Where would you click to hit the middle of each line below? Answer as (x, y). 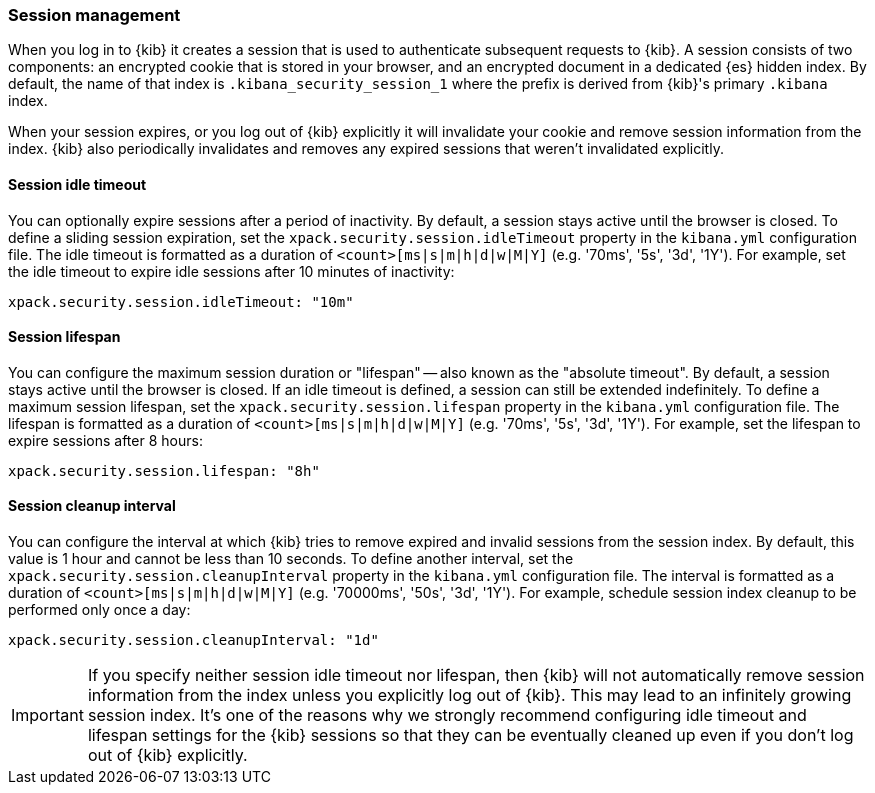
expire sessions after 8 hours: (105, 440)
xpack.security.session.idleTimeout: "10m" (181, 301)
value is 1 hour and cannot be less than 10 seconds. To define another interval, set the (291, 559)
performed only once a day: (99, 610)
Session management (94, 15)
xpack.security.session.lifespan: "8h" (164, 470)
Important (47, 715)
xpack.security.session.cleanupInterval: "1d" (193, 640)
